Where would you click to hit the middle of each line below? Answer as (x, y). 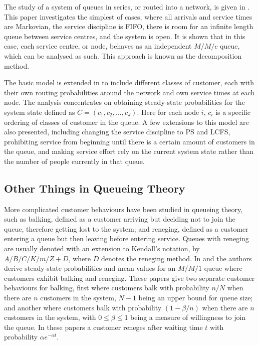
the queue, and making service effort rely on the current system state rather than (129, 151)
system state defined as (40, 112)
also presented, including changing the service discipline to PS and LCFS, (117, 132)
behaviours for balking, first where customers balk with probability (107, 288)
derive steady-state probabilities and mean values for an (90, 268)
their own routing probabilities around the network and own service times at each (129, 92)
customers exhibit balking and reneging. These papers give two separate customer (129, 278)
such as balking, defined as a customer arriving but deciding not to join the (120, 219)
